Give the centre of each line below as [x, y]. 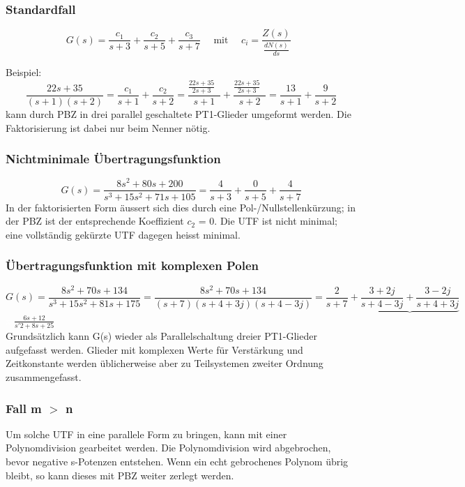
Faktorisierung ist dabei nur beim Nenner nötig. [108, 127]
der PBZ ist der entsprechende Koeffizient [95, 221]
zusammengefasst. [44, 377]
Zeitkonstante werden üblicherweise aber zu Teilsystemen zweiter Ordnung [165, 363]
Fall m [24, 408]
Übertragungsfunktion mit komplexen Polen [132, 265]
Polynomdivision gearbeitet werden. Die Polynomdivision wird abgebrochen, [168, 448]
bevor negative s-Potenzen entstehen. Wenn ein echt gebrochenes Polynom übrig [177, 462]
